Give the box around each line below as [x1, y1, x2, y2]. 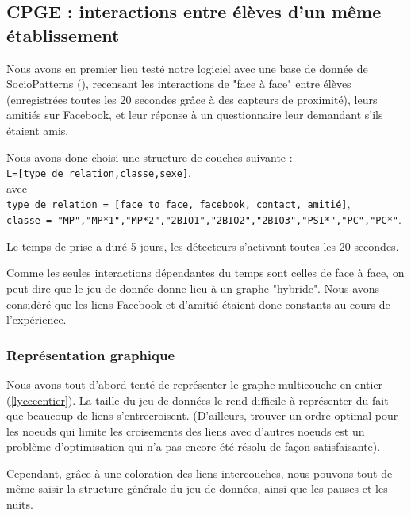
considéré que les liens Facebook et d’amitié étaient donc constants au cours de [6, 295, 390, 312]
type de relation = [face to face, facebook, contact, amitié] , [6, 195, 351, 212]
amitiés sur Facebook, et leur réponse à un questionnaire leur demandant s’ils [6, 106, 383, 123]
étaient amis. [6, 121, 69, 138]
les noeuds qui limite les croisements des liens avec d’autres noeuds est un [6, 422, 365, 439]
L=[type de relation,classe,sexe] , [6, 164, 191, 181]
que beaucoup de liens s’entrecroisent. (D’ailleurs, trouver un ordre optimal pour [6, 407, 398, 424]
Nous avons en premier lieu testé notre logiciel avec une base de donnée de [6, 60, 368, 76]
